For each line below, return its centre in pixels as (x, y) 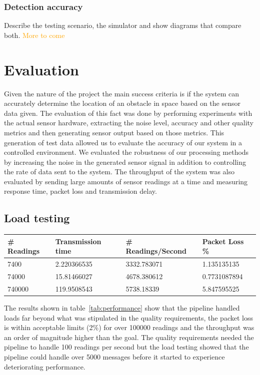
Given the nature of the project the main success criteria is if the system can (122, 93)
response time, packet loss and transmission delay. (80, 191)
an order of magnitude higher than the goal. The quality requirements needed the (129, 337)
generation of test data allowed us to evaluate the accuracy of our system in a (123, 142)
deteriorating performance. (45, 366)
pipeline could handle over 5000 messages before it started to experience (114, 356)
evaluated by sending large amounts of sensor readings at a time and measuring (126, 181)
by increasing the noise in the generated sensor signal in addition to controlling (125, 162)
